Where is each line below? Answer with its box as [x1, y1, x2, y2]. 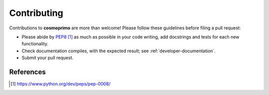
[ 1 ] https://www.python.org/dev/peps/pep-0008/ [10, 81, 111, 87]
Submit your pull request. [21, 55, 74, 61]
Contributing [9, 7, 63, 18]
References [9, 68, 46, 76]
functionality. [21, 41, 49, 47]
